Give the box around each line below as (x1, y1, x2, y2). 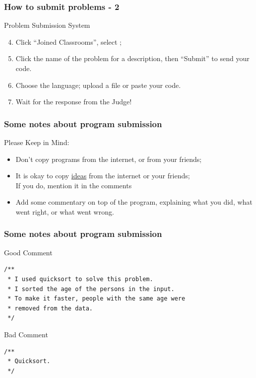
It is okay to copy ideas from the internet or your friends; (15, 170, 190, 181)
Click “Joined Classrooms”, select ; (15, 36, 122, 47)
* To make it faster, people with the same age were (7, 295, 186, 302)
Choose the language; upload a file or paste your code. (15, 79, 181, 90)
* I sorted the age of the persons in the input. (7, 285, 175, 293)
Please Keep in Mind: (4, 137, 69, 147)
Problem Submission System (4, 20, 90, 30)
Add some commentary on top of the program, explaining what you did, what (15, 197, 253, 207)
